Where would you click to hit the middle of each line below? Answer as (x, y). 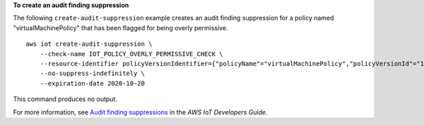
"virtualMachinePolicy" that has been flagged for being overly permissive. (120, 27)
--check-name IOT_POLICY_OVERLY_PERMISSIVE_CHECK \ (131, 54)
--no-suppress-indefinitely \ (92, 73)
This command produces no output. (65, 99)
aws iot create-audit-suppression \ (89, 44)
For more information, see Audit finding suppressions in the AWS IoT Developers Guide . (140, 112)
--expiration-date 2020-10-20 (92, 83)
